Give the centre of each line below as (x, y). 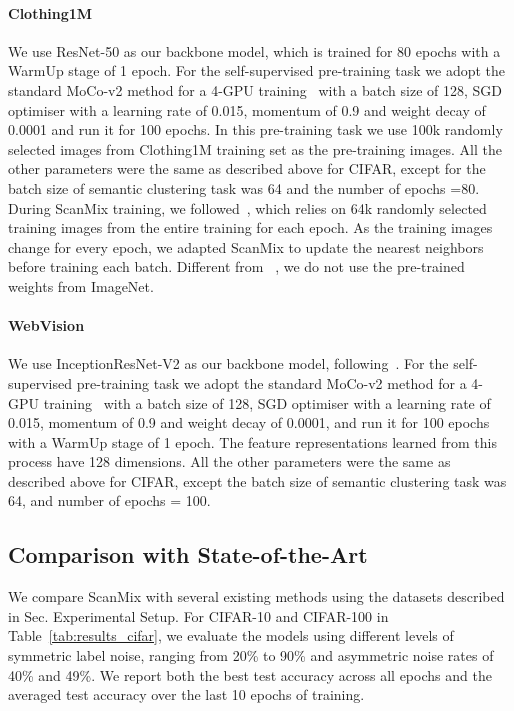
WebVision (46, 325)
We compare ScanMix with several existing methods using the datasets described (256, 596)
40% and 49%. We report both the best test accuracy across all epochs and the (250, 674)
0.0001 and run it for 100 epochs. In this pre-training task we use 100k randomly (255, 129)
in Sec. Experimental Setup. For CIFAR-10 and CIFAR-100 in (198, 615)
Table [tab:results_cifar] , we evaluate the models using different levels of (231, 635)
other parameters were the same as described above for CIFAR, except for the (247, 168)
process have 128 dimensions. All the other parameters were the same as (229, 461)
